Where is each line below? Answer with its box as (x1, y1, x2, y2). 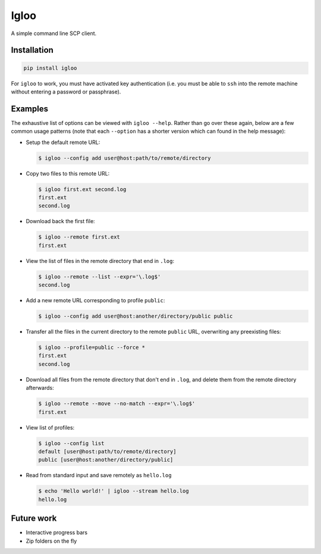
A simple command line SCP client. (11, 30, 97, 37)
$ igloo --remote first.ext (38, 234, 120, 240)
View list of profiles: (26, 424, 75, 431)
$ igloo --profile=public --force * (38, 344, 146, 350)
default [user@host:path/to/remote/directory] (38, 448, 177, 455)
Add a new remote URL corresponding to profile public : (26, 297, 165, 304)
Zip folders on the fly (26, 537, 77, 544)
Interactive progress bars (26, 529, 88, 536)
